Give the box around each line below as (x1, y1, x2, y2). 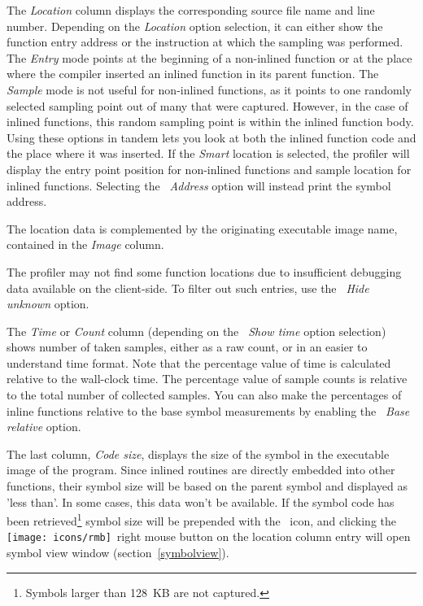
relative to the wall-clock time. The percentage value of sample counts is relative (7, 370, 408, 387)
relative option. (7, 418, 81, 435)
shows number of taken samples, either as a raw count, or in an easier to (7, 338, 368, 355)
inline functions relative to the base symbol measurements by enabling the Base (7, 402, 410, 419)
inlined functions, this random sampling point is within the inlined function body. (7, 113, 414, 130)
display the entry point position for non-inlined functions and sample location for (7, 160, 412, 177)
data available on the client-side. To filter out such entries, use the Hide (7, 279, 369, 296)
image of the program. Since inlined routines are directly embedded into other (7, 461, 395, 478)
